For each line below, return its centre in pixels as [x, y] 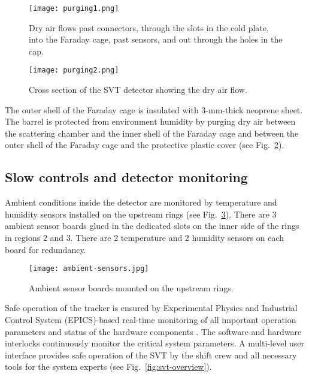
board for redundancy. [46, 249]
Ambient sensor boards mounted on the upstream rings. [131, 287]
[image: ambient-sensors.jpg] [89, 269]
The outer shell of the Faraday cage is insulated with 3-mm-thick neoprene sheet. [154, 109]
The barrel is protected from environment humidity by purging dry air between [150, 121]
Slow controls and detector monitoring [126, 177]
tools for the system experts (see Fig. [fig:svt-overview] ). [108, 367]
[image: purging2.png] [74, 70]
